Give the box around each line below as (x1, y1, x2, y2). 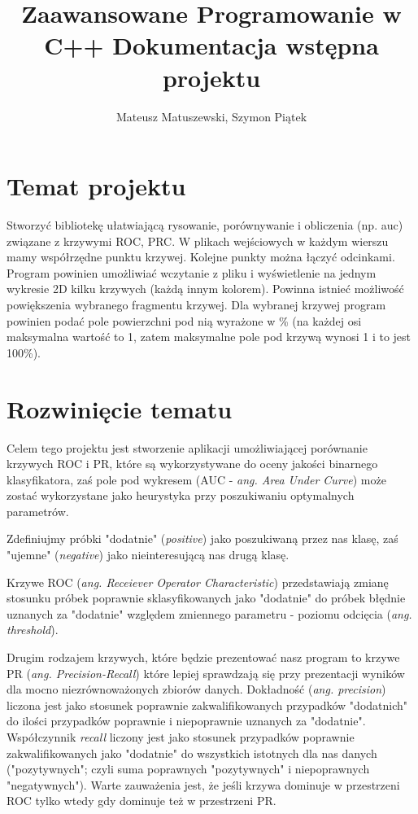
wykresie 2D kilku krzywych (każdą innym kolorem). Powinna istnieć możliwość (7, 280, 404, 297)
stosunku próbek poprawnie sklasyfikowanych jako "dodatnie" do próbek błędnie (7, 589, 406, 606)
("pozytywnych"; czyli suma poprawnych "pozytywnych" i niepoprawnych (7, 760, 370, 777)
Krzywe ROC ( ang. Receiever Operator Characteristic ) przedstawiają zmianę (7, 573, 389, 590)
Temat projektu (7, 169, 186, 203)
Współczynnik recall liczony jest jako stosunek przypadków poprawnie (7, 729, 355, 745)
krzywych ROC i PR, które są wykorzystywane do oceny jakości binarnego (7, 455, 378, 472)
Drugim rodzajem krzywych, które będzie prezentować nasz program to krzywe (7, 649, 400, 666)
